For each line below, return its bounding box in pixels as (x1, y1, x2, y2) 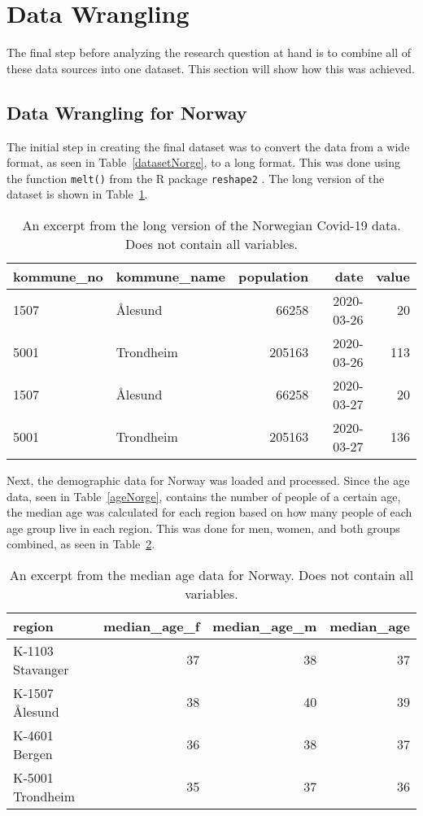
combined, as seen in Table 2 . (7, 535, 155, 552)
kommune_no (13, 266, 103, 286)
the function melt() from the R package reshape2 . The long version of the (7, 169, 385, 186)
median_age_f (103, 616, 200, 635)
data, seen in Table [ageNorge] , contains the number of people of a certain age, (7, 487, 401, 504)
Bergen (13, 744, 53, 763)
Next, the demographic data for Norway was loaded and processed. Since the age (7, 471, 410, 488)
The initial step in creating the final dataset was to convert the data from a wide (7, 137, 410, 155)
